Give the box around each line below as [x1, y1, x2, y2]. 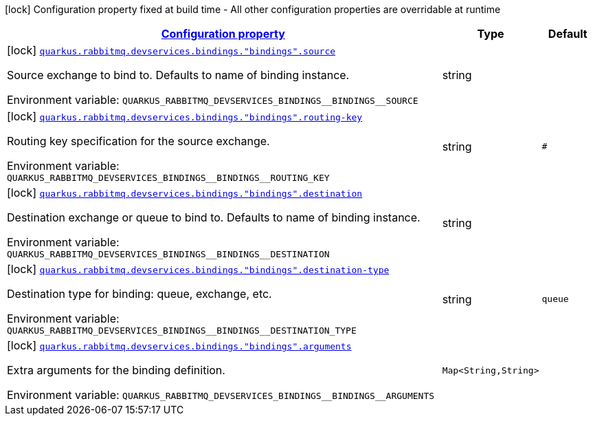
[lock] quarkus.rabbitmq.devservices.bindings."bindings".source [7, 43, 336, 57]
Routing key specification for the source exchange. [7, 134, 270, 148]
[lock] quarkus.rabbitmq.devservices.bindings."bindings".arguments [7, 338, 352, 352]
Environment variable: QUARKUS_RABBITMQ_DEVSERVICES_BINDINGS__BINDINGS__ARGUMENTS [7, 388, 435, 402]
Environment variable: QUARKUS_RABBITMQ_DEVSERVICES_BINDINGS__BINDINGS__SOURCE [7, 93, 418, 107]
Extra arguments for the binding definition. [7, 363, 225, 377]
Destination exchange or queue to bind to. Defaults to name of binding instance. [7, 210, 421, 224]
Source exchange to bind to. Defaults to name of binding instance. [7, 68, 350, 82]
